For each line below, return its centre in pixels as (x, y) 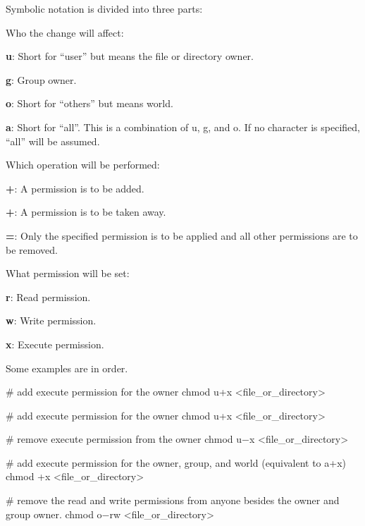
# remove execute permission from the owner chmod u (124, 439)
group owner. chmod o (54, 514)
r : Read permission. (48, 296)
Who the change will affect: (65, 32)
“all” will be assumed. (53, 141)
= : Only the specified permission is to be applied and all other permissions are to (182, 235)
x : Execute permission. (55, 344)
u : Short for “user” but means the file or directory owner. (130, 56)
